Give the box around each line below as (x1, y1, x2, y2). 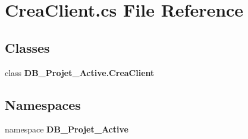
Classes (5, 38, 50, 56)
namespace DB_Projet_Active (5, 123, 128, 135)
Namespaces (5, 95, 81, 113)
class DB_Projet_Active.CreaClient (5, 66, 155, 78)
